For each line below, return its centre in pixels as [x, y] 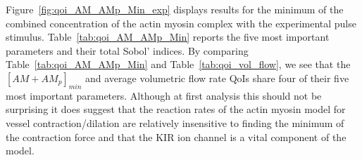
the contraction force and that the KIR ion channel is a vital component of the [176, 136]
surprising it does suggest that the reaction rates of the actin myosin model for [176, 109]
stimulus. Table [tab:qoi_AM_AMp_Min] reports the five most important [168, 37]
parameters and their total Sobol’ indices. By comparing [127, 50]
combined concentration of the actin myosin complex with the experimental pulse [181, 23]
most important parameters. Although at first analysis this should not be [164, 95]
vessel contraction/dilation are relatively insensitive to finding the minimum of [175, 122]
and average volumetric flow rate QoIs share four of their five [217, 78]
